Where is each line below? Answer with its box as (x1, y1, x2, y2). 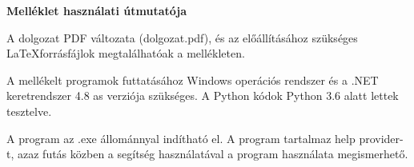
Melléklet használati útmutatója (6, 2, 187, 18)
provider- (359, 129, 404, 146)
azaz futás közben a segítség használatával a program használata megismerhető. (17, 145, 408, 162)
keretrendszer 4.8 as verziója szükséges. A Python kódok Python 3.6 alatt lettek (6, 87, 399, 104)
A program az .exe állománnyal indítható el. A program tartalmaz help (6, 129, 356, 146)
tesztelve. (6, 102, 52, 119)
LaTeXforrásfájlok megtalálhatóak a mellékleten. (6, 45, 245, 62)
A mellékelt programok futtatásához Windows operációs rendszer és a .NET (6, 71, 379, 88)
